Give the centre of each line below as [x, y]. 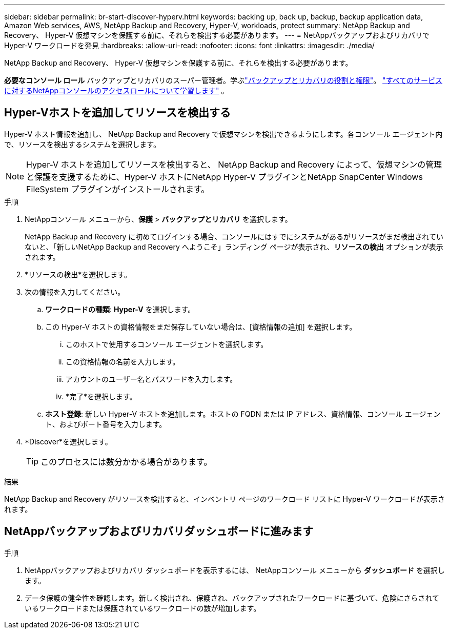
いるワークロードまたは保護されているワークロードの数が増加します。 [143, 608]
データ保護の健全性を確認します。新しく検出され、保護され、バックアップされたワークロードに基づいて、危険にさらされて [232, 598]
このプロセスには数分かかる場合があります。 [126, 462]
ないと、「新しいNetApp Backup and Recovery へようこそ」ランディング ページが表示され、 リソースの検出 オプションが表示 [234, 247]
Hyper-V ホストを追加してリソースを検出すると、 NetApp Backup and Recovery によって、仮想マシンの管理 [234, 164]
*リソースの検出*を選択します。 [78, 274]
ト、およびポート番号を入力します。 [106, 424]
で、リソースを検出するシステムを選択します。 [82, 144]
